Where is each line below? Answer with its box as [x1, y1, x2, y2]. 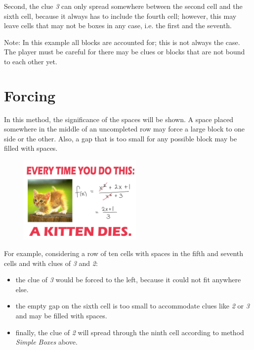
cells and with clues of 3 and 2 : [4, 258, 98, 268]
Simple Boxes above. [15, 337, 78, 347]
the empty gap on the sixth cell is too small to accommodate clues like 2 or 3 [15, 301, 250, 311]
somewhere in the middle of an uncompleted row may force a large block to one [4, 124, 245, 134]
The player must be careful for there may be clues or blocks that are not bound [4, 46, 245, 57]
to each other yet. [4, 56, 57, 66]
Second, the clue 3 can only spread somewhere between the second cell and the [4, 1, 243, 11]
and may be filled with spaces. [15, 310, 107, 320]
